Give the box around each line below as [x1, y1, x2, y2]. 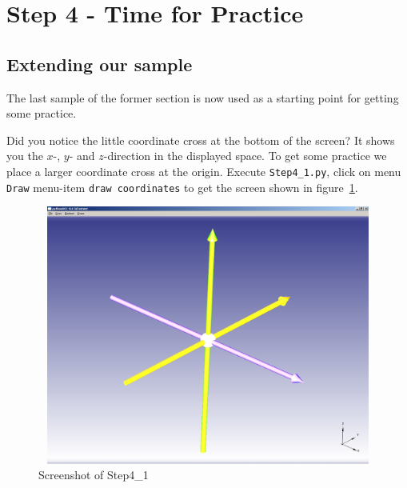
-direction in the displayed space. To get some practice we [103, 147, 387, 164]
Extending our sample [6, 51, 193, 76]
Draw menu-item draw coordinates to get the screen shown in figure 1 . [6, 178, 358, 195]
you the [6, 147, 43, 164]
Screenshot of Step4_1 [38, 466, 149, 483]
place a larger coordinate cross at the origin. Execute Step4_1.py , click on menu [6, 162, 401, 179]
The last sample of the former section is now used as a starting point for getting [6, 89, 399, 106]
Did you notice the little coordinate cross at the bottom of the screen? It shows [6, 131, 395, 148]
